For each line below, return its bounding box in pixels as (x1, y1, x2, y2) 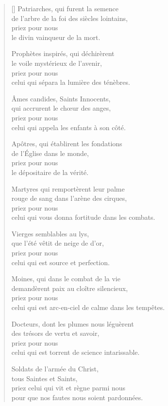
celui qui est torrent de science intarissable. (11, 347, 140, 357)
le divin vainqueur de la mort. (11, 32, 101, 42)
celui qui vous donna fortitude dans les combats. (11, 212, 155, 222)
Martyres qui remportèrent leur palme (11, 183, 125, 193)
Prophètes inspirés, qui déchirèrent (11, 48, 115, 58)
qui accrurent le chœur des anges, (11, 103, 111, 113)
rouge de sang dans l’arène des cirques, (11, 193, 127, 203)
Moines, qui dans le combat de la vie (11, 273, 120, 284)
